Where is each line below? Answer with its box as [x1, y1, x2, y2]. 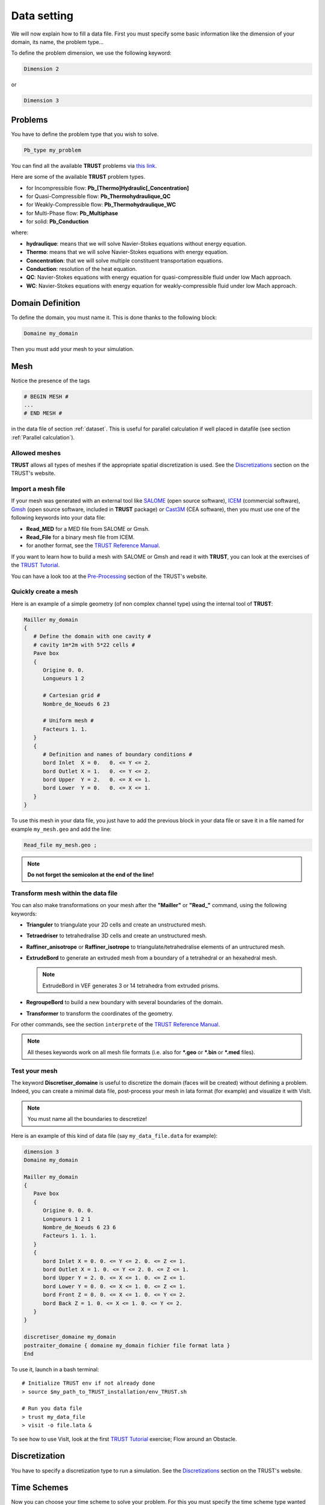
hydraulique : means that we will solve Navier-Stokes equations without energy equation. [26, 240, 247, 247]
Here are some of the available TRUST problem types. [11, 173, 146, 181]
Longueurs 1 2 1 [43, 1215, 91, 1222]
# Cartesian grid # [43, 692, 101, 699]
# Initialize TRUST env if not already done [22, 1380, 156, 1387]
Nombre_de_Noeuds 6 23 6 [43, 1224, 117, 1231]
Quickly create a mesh [11, 588, 78, 596]
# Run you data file [22, 1405, 82, 1412]
